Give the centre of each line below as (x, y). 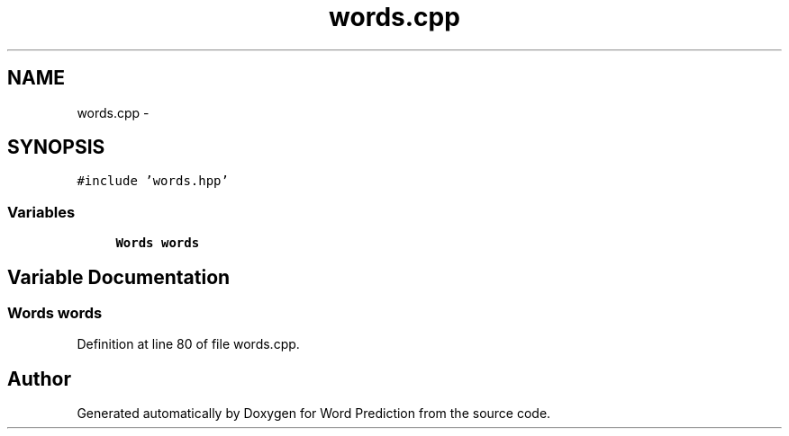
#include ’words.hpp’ (153, 181)
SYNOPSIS (56, 147)
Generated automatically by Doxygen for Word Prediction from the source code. (314, 414)
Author (39, 378)
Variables (41, 212)
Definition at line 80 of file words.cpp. (188, 344)
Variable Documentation (119, 277)
